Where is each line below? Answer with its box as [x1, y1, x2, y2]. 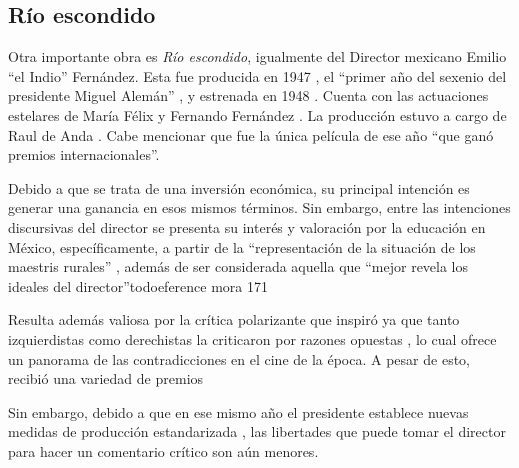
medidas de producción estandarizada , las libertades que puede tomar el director [8, 421, 506, 442]
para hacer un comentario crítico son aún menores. [8, 440, 319, 461]
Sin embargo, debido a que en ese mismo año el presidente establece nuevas [8, 401, 469, 422]
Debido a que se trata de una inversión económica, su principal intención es [8, 177, 470, 198]
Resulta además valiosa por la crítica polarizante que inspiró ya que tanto [8, 309, 460, 330]
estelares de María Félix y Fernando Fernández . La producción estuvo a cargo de [8, 104, 507, 125]
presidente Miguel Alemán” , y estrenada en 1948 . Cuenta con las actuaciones [8, 85, 489, 106]
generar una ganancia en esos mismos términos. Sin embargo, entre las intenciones [8, 197, 511, 218]
